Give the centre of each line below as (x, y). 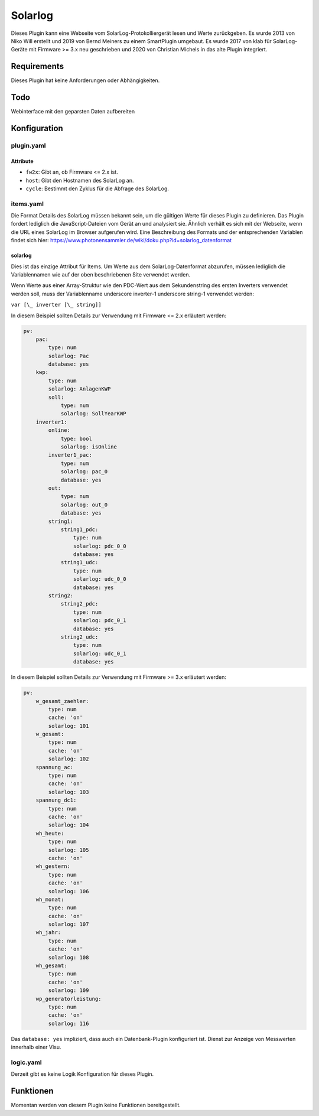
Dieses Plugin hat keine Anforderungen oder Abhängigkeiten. (85, 80)
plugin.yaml (28, 145)
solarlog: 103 (69, 792)
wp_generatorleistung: (69, 999)
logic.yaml (26, 1062)
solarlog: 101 (69, 726)
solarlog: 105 (69, 850)
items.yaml (27, 204)
